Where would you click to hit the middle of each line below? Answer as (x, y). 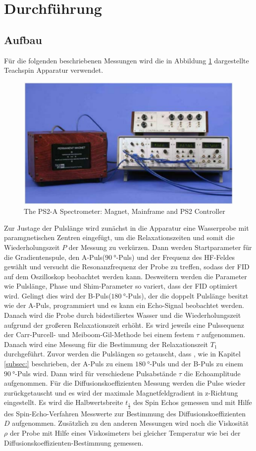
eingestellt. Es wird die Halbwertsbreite (64, 402)
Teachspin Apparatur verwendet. (54, 70)
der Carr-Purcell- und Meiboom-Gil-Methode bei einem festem (99, 334)
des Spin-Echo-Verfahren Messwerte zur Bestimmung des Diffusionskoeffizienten (125, 413)
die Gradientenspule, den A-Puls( (55, 257)
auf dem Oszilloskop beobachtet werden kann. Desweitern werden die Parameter (126, 276)
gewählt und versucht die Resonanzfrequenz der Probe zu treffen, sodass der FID (127, 267)
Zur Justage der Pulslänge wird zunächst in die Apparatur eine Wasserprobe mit (127, 227)
